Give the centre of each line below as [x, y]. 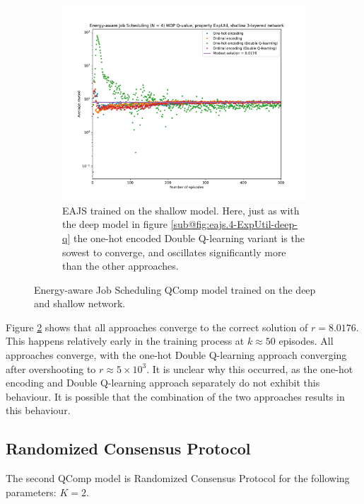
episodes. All [306, 341]
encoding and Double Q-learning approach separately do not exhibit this [163, 383]
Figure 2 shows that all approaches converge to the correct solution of [157, 327]
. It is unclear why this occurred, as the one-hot [250, 368]
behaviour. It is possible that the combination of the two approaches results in [175, 396]
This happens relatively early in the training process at [125, 341]
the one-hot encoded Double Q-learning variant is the [189, 237]
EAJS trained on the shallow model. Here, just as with [181, 210]
